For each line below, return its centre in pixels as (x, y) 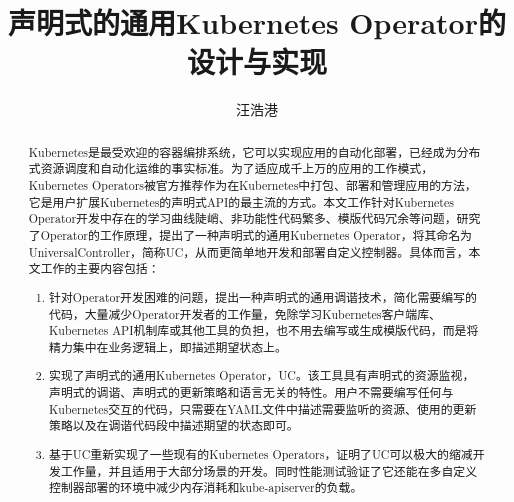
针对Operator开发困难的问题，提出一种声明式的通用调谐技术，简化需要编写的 (263, 296)
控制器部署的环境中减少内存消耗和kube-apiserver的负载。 (206, 487)
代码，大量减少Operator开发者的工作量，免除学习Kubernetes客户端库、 (245, 313)
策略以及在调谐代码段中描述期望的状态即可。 (174, 425)
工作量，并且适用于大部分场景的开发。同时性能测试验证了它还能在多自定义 (269, 470)
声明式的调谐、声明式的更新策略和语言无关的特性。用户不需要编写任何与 (251, 392)
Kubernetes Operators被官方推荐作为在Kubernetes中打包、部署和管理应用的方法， (252, 185)
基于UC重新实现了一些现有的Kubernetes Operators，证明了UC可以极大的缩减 (261, 453)
